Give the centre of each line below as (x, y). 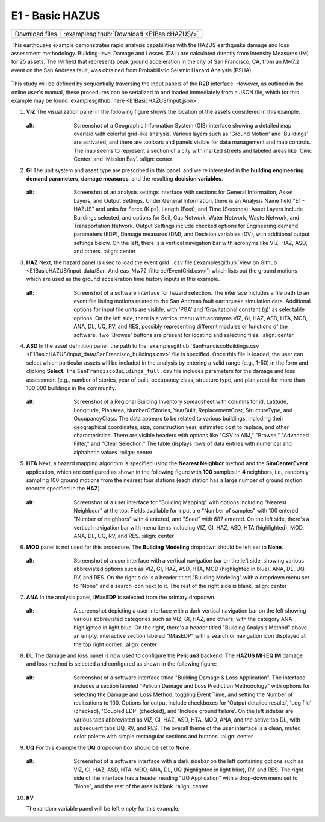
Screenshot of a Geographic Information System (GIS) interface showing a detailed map (183, 125)
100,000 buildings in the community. (71, 388)
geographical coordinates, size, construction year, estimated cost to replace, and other (181, 427)
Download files (36, 34)
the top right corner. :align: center (115, 644)
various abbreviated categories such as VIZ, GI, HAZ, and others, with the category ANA (183, 619)
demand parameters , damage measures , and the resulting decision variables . (125, 179)
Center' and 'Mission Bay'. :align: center (123, 159)
